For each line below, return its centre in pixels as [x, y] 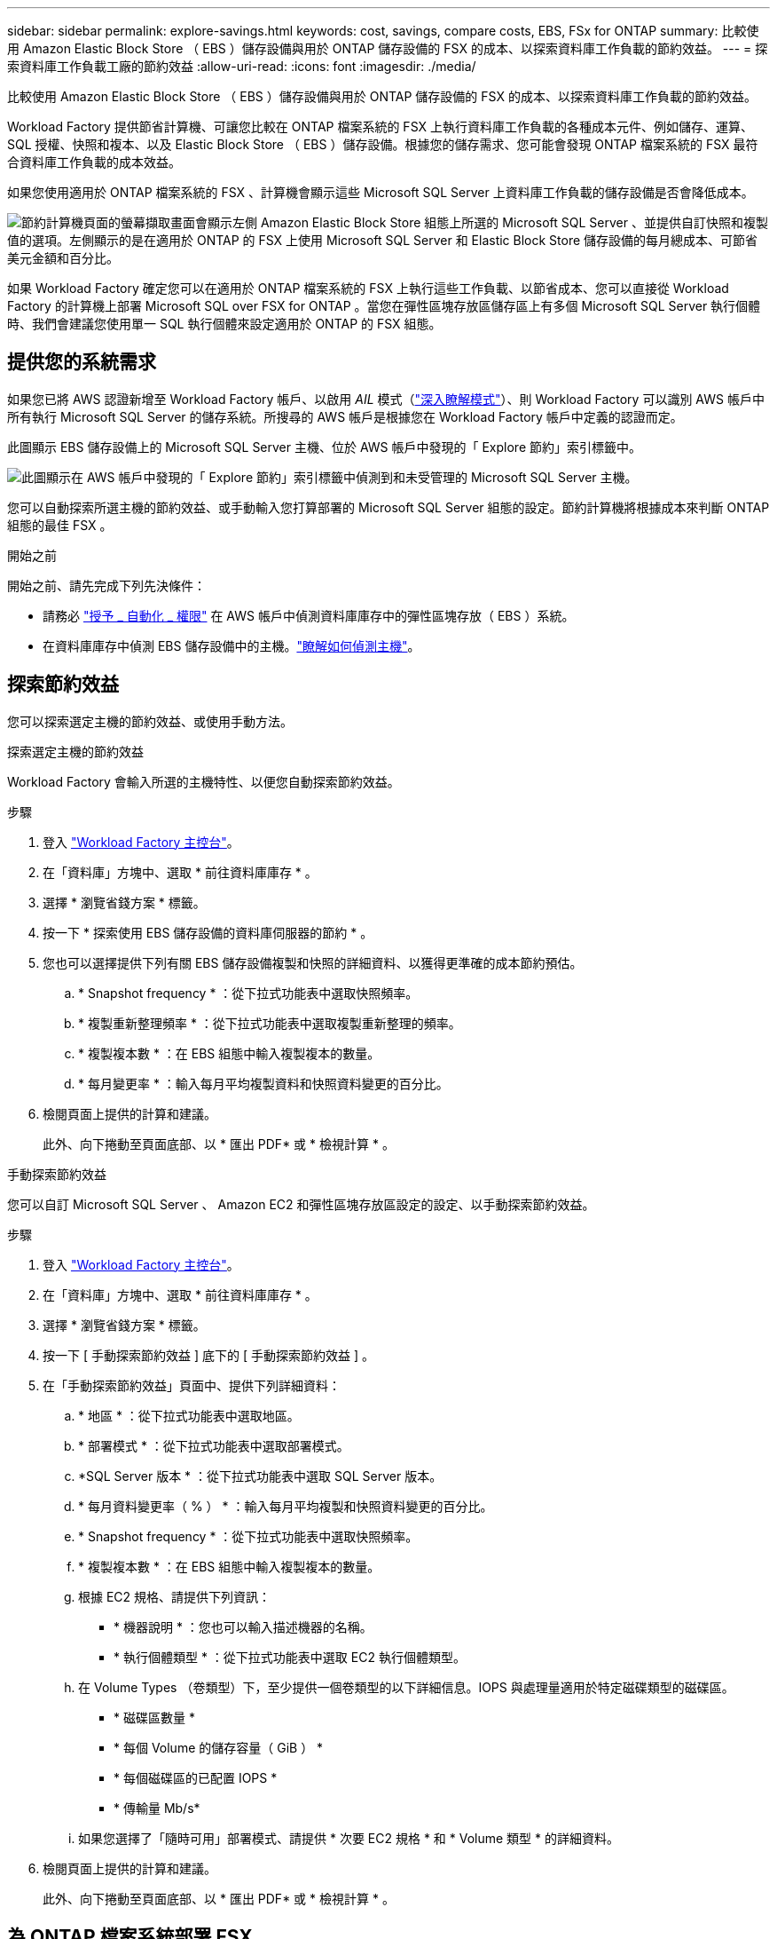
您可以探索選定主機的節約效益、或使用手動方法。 [150, 721]
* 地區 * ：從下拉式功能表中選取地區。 [189, 1415]
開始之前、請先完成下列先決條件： [106, 585]
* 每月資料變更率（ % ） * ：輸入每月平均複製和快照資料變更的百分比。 [286, 1506]
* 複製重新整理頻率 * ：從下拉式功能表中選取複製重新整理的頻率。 [270, 1023]
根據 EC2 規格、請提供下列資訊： [175, 1596]
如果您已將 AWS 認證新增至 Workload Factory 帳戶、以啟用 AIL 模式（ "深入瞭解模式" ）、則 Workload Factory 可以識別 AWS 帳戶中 [386, 399]
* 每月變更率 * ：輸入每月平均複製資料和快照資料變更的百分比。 [263, 1083]
